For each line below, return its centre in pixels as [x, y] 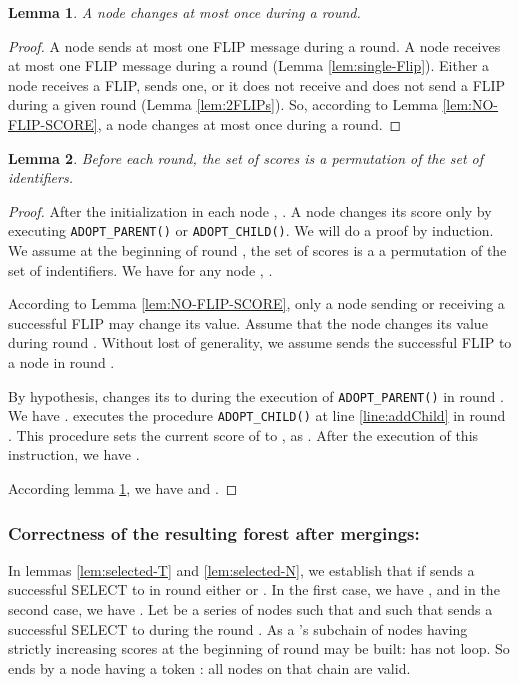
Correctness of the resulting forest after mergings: [214, 532]
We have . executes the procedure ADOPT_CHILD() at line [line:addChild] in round [257, 415]
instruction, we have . [74, 454]
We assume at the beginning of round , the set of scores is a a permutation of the [257, 250]
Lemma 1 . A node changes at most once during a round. [184, 12]
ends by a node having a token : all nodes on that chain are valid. [209, 667]
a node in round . [61, 361]
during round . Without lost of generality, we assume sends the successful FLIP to [260, 342]
